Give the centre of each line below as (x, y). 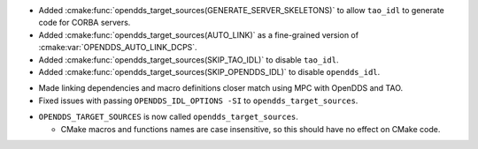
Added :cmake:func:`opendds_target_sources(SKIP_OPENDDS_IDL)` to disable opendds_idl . (209, 71)
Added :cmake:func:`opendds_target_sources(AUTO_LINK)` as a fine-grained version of (198, 34)
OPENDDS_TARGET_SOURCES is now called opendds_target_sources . (168, 117)
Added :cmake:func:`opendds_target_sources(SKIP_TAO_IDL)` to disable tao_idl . (189, 60)
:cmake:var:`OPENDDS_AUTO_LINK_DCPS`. (118, 48)
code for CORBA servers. (85, 23)
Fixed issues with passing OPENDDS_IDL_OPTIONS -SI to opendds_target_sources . (198, 101)
